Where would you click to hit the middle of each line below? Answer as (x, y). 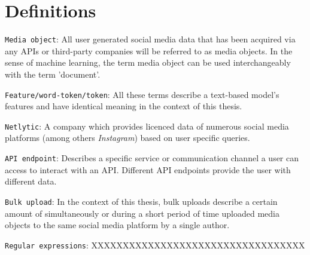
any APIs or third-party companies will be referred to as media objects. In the (149, 50)
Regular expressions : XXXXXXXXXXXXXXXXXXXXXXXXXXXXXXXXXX (155, 245)
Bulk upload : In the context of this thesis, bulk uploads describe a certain (141, 201)
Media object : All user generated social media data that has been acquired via (150, 39)
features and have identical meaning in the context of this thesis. (124, 106)
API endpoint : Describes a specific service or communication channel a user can (152, 158)
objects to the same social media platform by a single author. (117, 225)
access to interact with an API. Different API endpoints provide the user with (148, 169)
